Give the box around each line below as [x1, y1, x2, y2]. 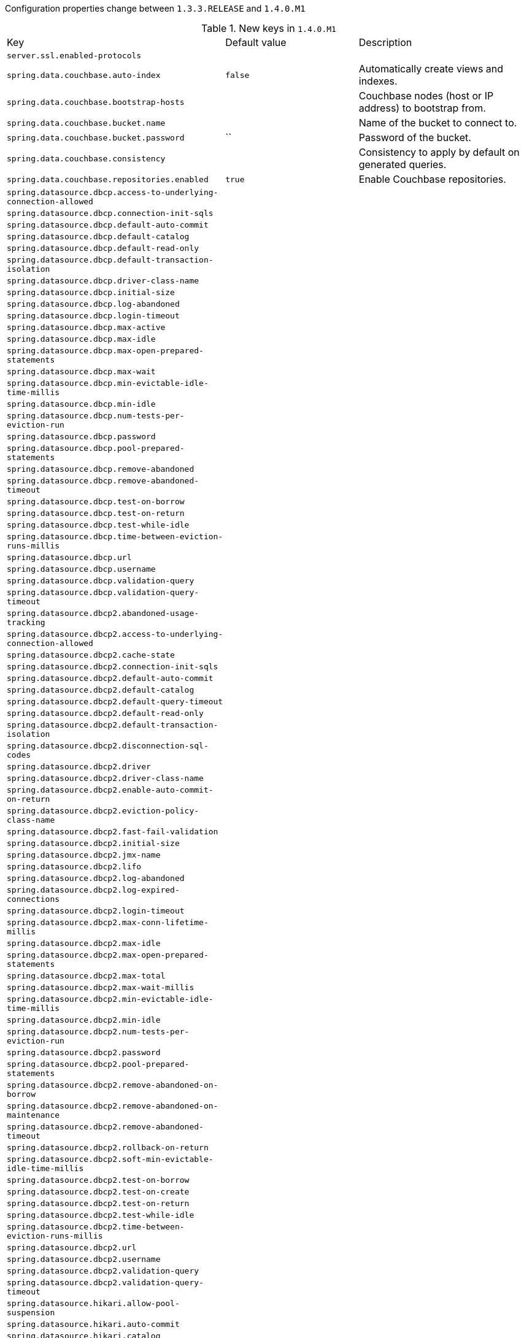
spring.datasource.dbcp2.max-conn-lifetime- [7, 918, 209, 927]
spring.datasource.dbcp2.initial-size [7, 839, 180, 848]
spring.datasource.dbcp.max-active [7, 323, 166, 332]
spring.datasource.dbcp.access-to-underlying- [7, 188, 218, 197]
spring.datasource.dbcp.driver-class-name [7, 276, 199, 285]
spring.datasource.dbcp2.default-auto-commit [7, 674, 214, 683]
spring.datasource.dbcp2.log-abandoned [7, 874, 185, 883]
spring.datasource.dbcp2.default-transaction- [7, 720, 218, 729]
